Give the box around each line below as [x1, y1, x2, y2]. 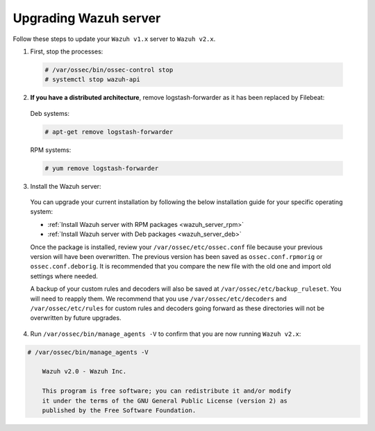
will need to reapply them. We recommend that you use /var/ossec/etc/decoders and [30, 294, 287, 303]
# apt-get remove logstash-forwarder [44, 128, 174, 135]
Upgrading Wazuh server [12, 10, 161, 26]
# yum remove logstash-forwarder [44, 164, 159, 172]
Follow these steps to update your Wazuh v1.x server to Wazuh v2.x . [12, 35, 216, 43]
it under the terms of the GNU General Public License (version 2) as [42, 396, 288, 405]
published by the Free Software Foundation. [42, 407, 197, 414]
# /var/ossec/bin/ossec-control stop [44, 66, 174, 74]
